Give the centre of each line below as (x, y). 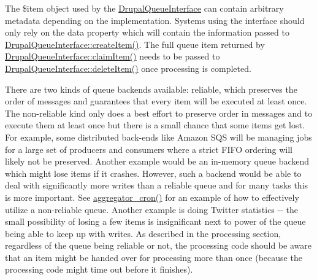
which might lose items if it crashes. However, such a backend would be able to (153, 173)
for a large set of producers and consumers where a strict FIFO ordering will (149, 149)
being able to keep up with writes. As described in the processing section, (143, 233)
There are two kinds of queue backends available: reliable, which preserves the (151, 89)
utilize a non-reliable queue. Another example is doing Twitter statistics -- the (151, 209)
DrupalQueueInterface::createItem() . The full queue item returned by (135, 44)
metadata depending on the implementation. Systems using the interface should (155, 20)
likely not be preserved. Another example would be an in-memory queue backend (157, 161)
